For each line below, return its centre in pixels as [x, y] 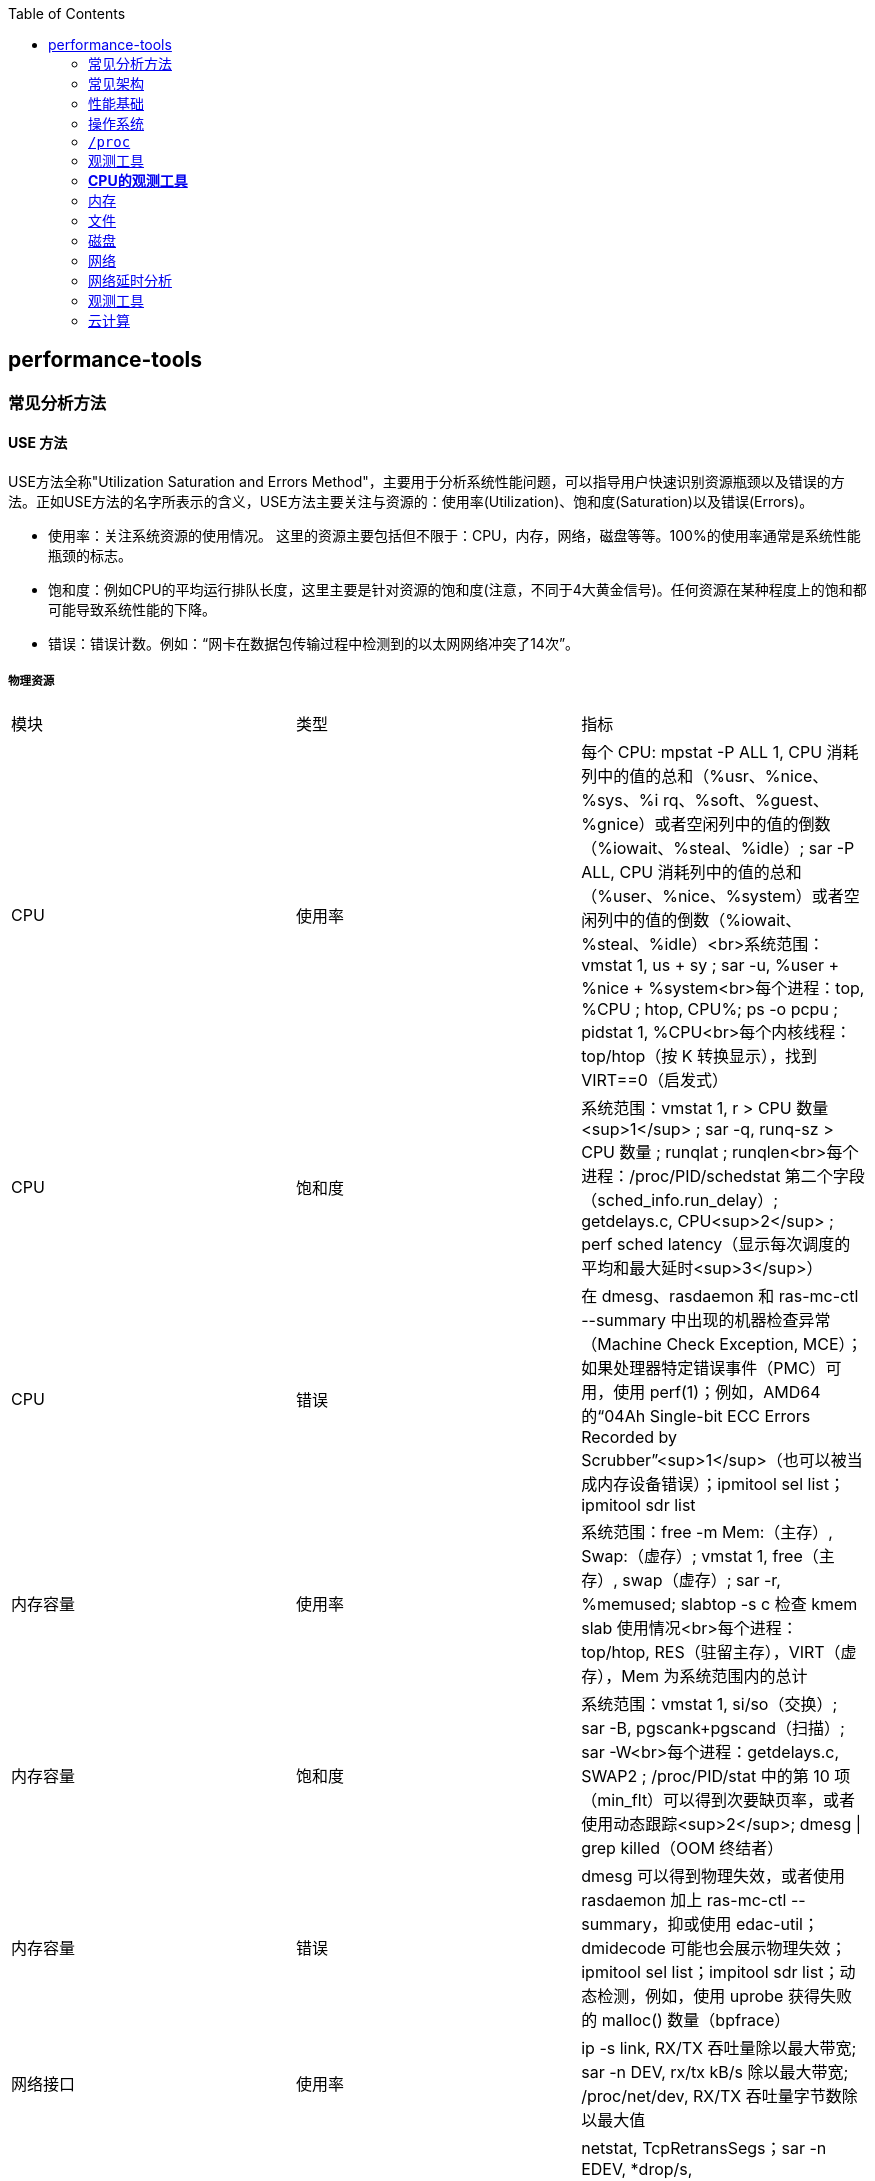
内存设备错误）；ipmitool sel [700, 1483]
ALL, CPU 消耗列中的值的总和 [691, 871]
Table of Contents [67, 13]
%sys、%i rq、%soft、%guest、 [705, 799]
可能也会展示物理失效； [758, 1947]
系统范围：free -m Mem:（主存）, [707, 1531]
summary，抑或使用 [656, 1923]
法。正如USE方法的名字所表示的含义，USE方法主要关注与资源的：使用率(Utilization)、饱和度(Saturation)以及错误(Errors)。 [411, 502]
